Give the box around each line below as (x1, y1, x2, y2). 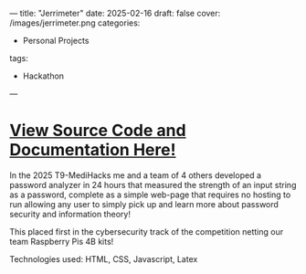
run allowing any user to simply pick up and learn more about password (9, 198, 279, 209)
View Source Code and (9, 121, 186, 141)
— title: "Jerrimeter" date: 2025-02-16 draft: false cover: (9, 8, 221, 18)
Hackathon (22, 70, 65, 81)
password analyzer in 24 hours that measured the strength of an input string (9, 179, 297, 190)
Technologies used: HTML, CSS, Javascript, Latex (9, 253, 198, 264)
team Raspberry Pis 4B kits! (9, 236, 114, 247)
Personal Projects (22, 36, 90, 46)
